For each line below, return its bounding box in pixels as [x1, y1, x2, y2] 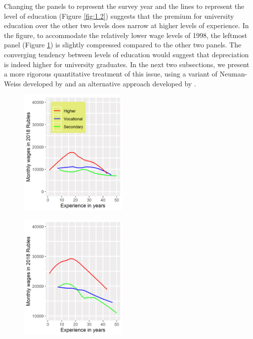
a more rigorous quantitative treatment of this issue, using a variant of [4, 69, 217, 79]
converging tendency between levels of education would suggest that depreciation [4, 49, 249, 59]
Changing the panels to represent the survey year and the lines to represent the [4, 1, 245, 11]
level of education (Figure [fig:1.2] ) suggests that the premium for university [4, 10, 234, 21]
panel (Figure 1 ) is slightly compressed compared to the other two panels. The [4, 39, 242, 50]
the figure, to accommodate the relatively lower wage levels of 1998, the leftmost [4, 30, 248, 40]
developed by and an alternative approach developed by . [23, 78, 196, 88]
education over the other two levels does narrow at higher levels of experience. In [4, 20, 249, 31]
